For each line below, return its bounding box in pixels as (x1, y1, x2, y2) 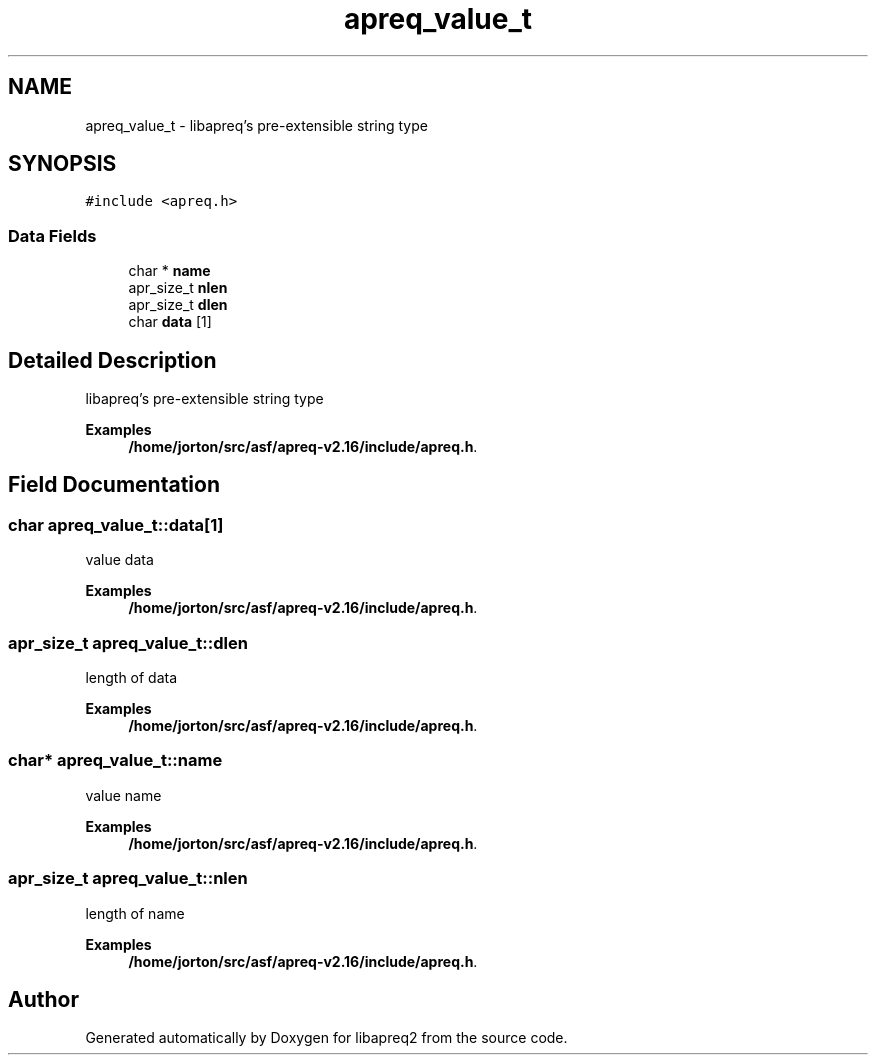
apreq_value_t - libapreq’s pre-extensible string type (85, 116, 428, 134)
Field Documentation (8, 472, 220, 498)
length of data (85, 669, 178, 686)
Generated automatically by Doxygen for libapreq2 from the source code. (85, 1029, 568, 1047)
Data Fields (8, 225, 97, 246)
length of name (85, 904, 185, 922)
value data (85, 551, 154, 569)
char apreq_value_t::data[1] (8, 514, 224, 535)
